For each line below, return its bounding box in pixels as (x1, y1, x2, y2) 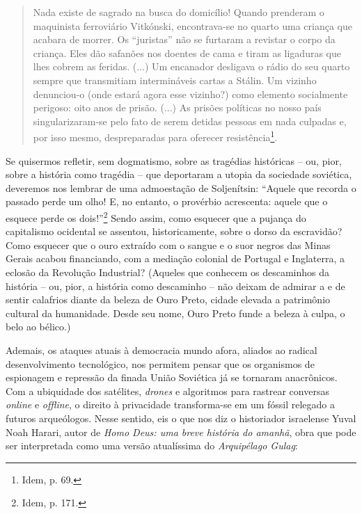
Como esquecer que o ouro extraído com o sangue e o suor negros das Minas (6, 237, 331, 252)
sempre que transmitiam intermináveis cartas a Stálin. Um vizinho (33, 72, 317, 87)
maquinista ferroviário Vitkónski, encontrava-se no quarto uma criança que (33, 18, 353, 33)
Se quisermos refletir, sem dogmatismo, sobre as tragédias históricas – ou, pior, (6, 153, 342, 168)
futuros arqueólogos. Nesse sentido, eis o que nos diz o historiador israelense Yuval (6, 410, 356, 425)
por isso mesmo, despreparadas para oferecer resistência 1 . (33, 128, 278, 144)
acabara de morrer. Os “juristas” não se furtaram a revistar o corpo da (33, 32, 336, 47)
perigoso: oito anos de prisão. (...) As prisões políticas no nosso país (33, 100, 322, 115)
